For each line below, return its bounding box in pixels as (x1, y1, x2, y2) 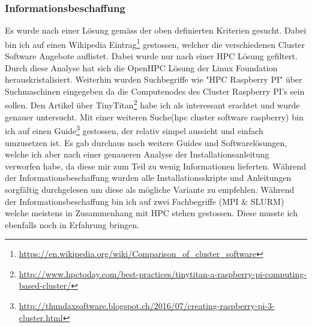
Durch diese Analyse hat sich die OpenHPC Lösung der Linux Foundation (5, 61, 278, 74)
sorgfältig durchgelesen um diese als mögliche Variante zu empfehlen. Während (5, 183, 295, 195)
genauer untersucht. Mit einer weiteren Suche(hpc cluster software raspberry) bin (5, 110, 304, 123)
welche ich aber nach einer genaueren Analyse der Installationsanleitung (5, 148, 269, 161)
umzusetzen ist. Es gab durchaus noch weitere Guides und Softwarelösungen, (5, 136, 287, 149)
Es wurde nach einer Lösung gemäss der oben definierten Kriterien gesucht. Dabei (5, 24, 307, 37)
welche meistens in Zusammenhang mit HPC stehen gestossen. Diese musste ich (5, 207, 298, 219)
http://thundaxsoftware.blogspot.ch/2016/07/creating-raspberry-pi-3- (19, 299, 275, 312)
